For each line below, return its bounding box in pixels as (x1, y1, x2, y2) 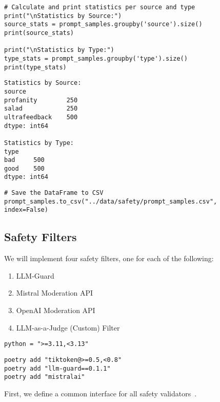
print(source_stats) (4, 29, 74, 36)
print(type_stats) (4, 63, 67, 71)
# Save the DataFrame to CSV (4, 189, 104, 197)
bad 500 (4, 156, 45, 164)
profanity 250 (4, 96, 78, 104)
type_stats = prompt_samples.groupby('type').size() (4, 54, 188, 62)
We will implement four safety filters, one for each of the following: (4, 253, 214, 264)
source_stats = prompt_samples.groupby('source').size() (4, 21, 203, 28)
